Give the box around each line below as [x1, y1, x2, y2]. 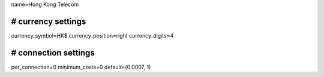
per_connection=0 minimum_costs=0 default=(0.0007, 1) [11, 63, 151, 70]
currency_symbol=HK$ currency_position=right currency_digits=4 [11, 32, 174, 39]
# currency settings [11, 16, 86, 26]
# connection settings [11, 48, 95, 58]
